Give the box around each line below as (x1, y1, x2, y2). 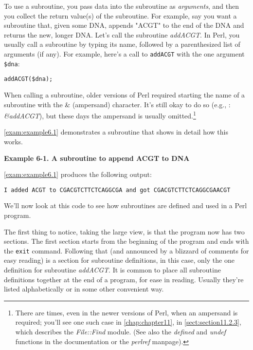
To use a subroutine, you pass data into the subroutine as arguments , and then (4, 1, 239, 11)
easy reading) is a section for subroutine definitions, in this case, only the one (4, 255, 235, 265)
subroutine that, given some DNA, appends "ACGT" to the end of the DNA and (4, 20, 244, 30)
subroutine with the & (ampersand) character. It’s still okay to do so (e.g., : (4, 99, 231, 109)
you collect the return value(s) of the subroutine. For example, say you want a (4, 10, 237, 20)
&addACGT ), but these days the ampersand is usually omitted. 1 (4, 109, 196, 120)
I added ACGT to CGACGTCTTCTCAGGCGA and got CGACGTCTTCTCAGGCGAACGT (4, 186, 231, 194)
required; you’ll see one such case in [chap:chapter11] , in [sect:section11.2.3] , (15, 317, 241, 327)
